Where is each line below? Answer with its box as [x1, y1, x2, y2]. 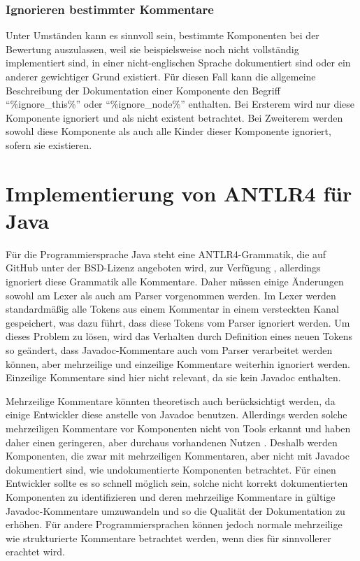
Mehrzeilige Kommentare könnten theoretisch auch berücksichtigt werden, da [6, 393, 336, 408]
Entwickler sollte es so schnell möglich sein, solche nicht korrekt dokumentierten [6, 476, 348, 490]
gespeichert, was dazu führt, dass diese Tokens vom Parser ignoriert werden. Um [6, 315, 350, 329]
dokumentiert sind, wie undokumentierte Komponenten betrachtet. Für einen [6, 462, 336, 476]
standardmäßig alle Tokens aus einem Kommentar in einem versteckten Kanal [6, 301, 339, 316]
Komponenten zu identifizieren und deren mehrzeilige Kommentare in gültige [6, 489, 336, 504]
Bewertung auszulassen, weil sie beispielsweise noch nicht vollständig [6, 41, 299, 56]
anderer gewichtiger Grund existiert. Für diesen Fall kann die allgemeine [6, 69, 316, 83]
